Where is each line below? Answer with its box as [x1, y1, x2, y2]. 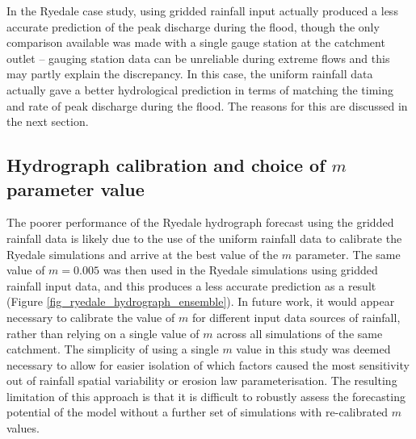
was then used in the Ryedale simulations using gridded [103, 261, 378, 278]
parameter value [6, 176, 145, 201]
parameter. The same [295, 245, 401, 262]
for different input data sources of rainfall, [191, 308, 401, 325]
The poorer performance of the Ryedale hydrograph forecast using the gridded [6, 214, 394, 231]
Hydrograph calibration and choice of [6, 153, 326, 178]
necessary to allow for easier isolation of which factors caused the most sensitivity [6, 356, 410, 373]
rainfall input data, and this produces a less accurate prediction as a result [6, 277, 376, 294]
